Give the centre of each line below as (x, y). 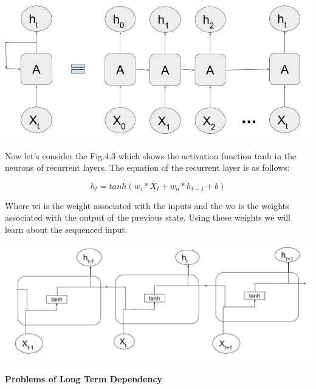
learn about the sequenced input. (66, 229)
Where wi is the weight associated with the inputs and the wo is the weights (147, 205)
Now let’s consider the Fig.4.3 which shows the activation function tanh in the (151, 155)
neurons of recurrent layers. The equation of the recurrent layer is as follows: (147, 167)
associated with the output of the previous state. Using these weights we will (148, 217)
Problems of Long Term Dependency (84, 379)
